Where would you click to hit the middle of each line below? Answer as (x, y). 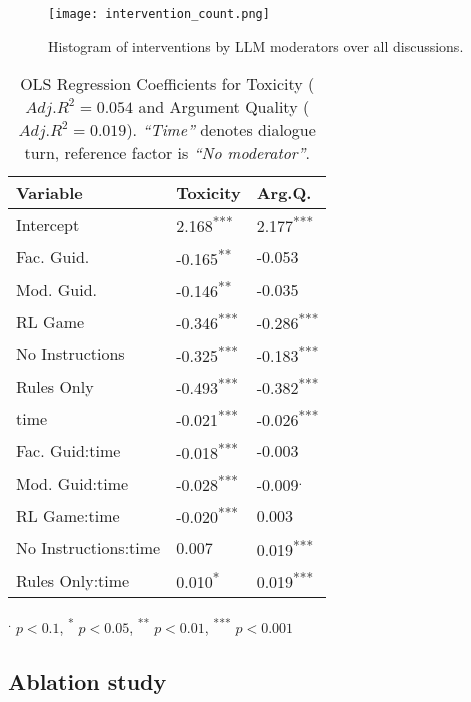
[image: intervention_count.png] (159, 14)
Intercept (48, 224)
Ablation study (87, 680)
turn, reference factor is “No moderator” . (167, 153)
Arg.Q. (284, 193)
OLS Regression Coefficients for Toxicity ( (167, 84)
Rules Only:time (73, 580)
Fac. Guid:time (68, 451)
